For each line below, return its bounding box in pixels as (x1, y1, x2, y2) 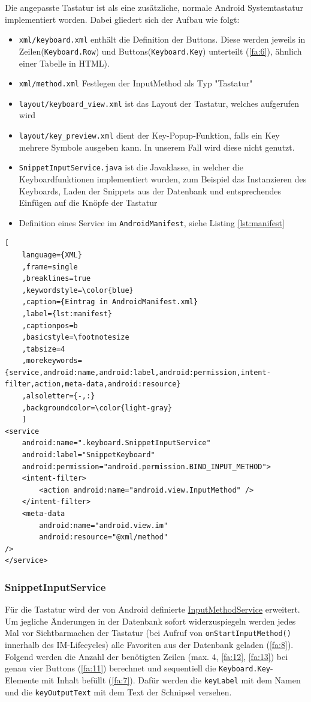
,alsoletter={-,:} (22, 392, 95, 401)
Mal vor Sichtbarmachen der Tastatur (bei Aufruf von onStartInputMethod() (5, 626, 291, 639)
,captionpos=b (22, 321, 78, 330)
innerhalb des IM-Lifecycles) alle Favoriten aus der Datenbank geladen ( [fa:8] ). (5, 638, 294, 651)
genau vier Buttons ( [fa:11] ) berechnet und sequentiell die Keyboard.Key (5, 662, 270, 674)
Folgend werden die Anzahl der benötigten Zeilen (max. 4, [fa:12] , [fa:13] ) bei (5, 650, 288, 662)
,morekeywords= (22, 356, 82, 365)
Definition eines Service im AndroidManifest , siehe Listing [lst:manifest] (19, 216, 285, 229)
